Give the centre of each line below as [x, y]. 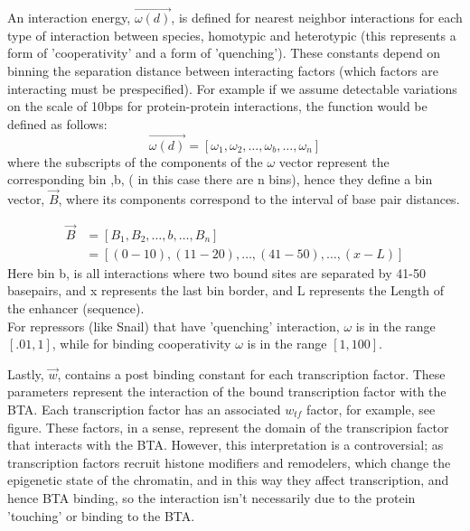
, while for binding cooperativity [141, 344]
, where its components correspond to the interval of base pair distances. [259, 199]
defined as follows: [57, 123]
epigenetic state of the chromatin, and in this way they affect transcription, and [228, 480]
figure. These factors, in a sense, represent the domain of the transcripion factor [228, 427]
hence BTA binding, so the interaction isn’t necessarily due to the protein [211, 498]
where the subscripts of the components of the [135, 161]
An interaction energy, [69, 18]
